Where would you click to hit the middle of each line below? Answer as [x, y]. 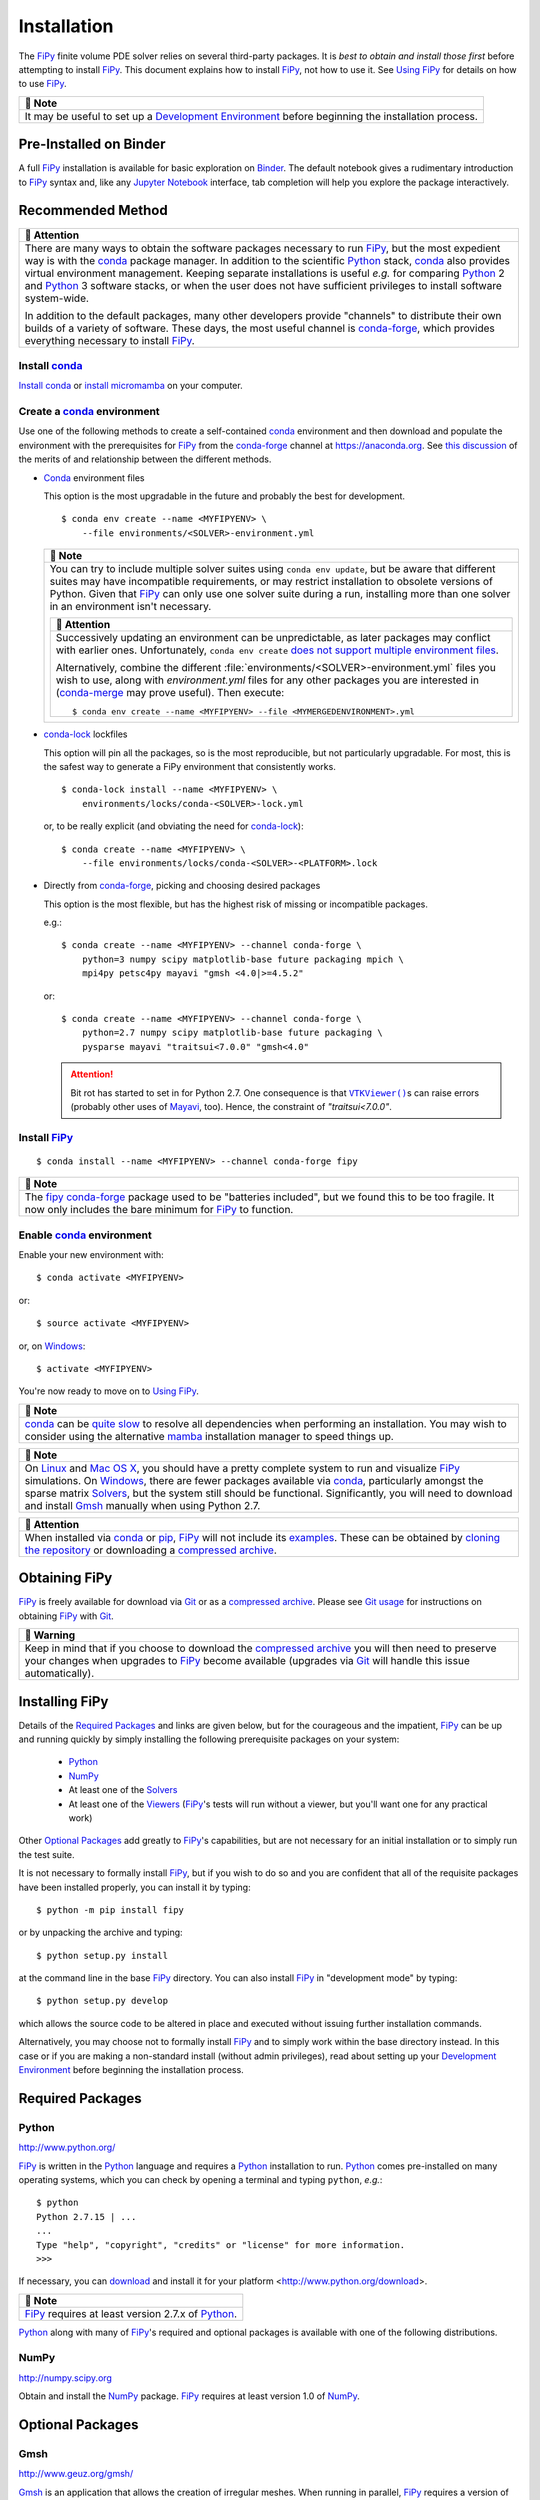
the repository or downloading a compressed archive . [150, 1550]
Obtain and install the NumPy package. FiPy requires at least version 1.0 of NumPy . [189, 2396]
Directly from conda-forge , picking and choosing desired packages [182, 886]
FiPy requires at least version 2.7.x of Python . [131, 2313]
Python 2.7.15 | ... [86, 2216]
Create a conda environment [89, 412]
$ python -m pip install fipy [110, 1909]
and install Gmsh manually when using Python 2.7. [142, 1505]
